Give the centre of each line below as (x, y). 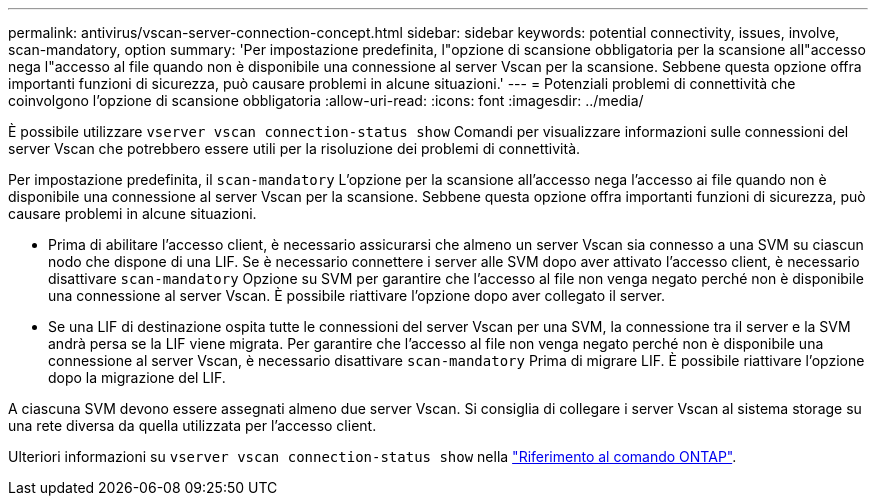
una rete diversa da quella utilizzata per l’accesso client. (192, 425)
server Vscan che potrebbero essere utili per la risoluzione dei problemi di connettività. (294, 148)
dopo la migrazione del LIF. (137, 377)
